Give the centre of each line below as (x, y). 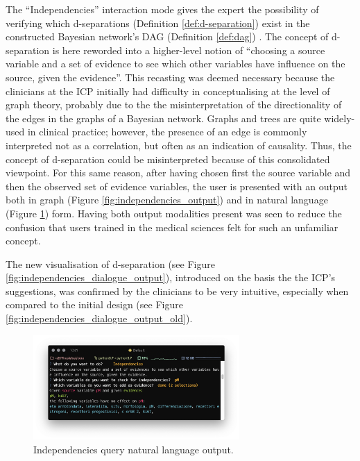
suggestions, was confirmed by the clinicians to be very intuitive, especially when (177, 291)
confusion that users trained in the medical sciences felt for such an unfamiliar (172, 227)
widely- (340, 118)
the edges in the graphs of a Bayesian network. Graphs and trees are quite (163, 118)
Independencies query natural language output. (134, 449)
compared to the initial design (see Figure (94, 304)
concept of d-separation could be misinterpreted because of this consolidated (168, 159)
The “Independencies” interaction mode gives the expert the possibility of (162, 9)
